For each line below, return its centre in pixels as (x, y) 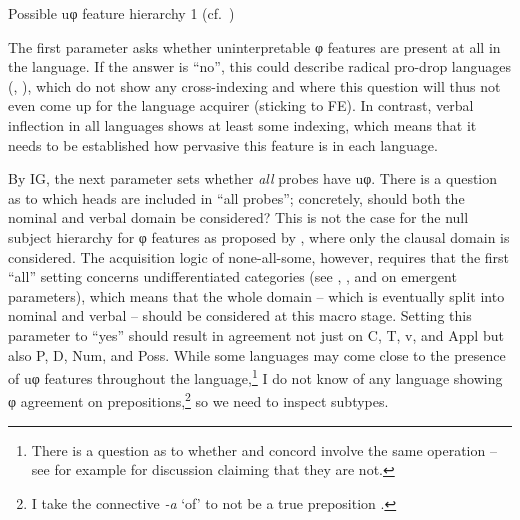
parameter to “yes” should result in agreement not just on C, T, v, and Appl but (256, 334)
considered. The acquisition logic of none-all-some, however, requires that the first (259, 256)
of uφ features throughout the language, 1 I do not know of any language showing (255, 376)
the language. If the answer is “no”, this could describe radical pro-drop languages (260, 66)
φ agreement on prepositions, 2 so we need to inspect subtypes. (198, 399)
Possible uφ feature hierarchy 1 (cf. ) (121, 13)
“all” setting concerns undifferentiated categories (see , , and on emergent (232, 276)
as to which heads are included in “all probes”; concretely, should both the (236, 197)
